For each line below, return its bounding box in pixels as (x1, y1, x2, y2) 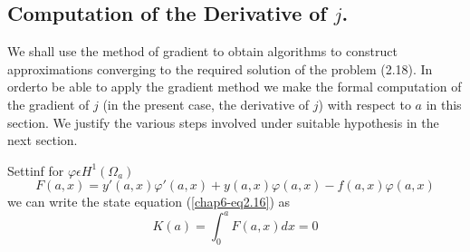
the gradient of (7, 94, 90, 113)
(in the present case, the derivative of (102, 94, 310, 113)
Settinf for (7, 160, 64, 179)
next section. (7, 131, 78, 150)
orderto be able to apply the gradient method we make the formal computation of (7, 77, 462, 96)
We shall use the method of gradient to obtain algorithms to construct (7, 42, 398, 61)
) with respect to (318, 94, 411, 113)
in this (426, 94, 462, 113)
